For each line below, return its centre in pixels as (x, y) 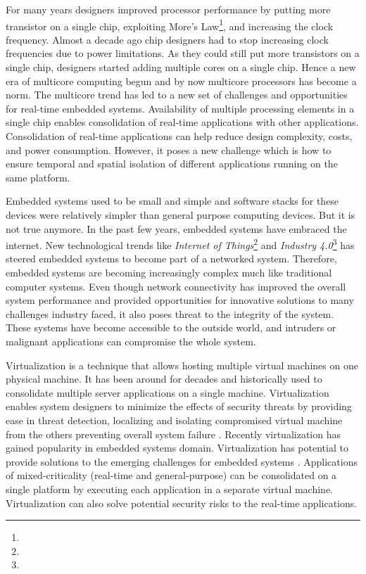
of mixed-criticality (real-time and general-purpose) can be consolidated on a (171, 475)
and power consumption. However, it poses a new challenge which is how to (169, 149)
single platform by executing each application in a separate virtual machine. (170, 489)
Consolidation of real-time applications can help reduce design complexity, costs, (179, 136)
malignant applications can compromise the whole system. (131, 341)
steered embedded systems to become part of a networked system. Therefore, (171, 259)
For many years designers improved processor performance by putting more (168, 9)
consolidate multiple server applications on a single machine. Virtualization (168, 392)
